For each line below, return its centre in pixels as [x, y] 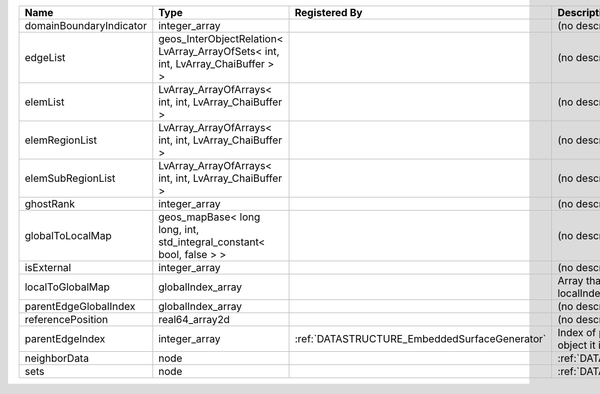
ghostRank [49, 203]
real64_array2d [194, 319]
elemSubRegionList [70, 178]
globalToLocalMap [68, 235]
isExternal [48, 267]
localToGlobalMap [67, 287]
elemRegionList [61, 140]
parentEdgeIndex [65, 338]
